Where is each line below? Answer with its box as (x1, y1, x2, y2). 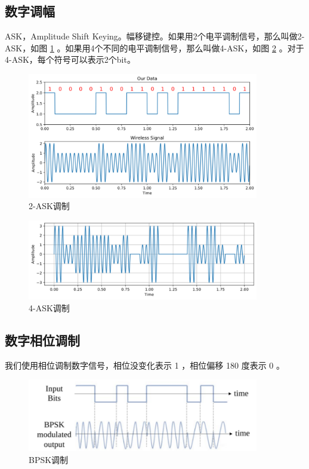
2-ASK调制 (29, 200, 70, 212)
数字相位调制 (5, 330, 80, 349)
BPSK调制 (29, 453, 69, 466)
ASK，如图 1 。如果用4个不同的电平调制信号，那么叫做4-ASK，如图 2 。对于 (5, 41, 304, 54)
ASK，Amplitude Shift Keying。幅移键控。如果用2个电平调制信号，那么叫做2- (5, 30, 305, 42)
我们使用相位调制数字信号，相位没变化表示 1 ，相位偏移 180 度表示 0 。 (5, 358, 285, 371)
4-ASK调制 (29, 301, 70, 314)
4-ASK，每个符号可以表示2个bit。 (5, 53, 135, 66)
